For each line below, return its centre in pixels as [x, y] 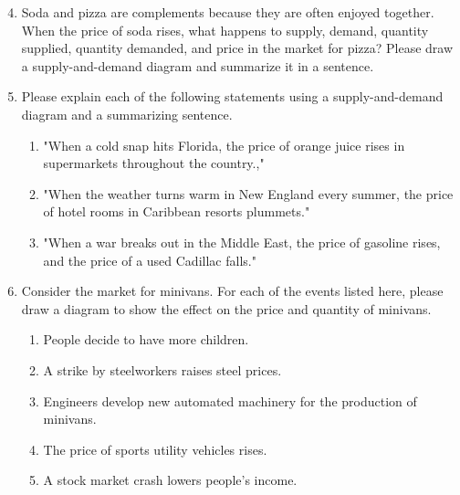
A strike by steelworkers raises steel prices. [162, 369]
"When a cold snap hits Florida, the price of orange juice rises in [224, 145]
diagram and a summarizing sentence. [127, 114]
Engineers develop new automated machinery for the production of [230, 400]
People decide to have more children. [146, 339]
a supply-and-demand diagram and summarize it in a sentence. [198, 65]
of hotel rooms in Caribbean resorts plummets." [177, 211]
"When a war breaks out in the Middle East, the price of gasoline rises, [242, 242]
